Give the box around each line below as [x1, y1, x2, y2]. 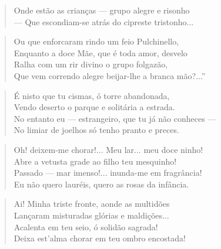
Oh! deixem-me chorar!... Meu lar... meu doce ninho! [14, 143, 203, 155]
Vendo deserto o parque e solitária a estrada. [14, 101, 175, 113]
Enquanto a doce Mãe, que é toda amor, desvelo [14, 46, 187, 59]
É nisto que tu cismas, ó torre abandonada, [14, 89, 170, 101]
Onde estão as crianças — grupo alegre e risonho [14, 4, 190, 16]
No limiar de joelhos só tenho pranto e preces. [14, 124, 179, 136]
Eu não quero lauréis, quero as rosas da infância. [14, 178, 189, 190]
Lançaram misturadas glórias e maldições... [14, 209, 169, 221]
